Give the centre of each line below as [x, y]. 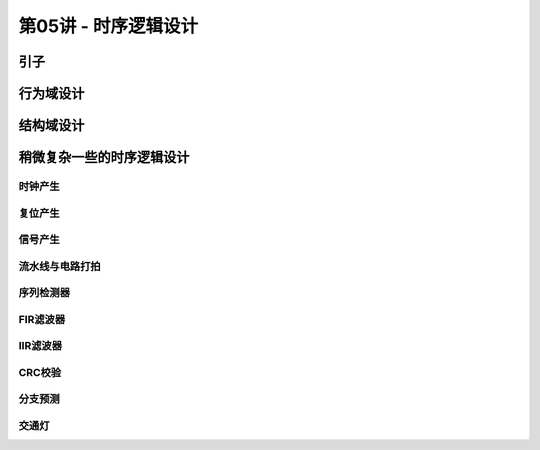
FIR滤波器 [42, 319]
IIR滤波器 [40, 346]
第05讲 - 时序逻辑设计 [108, 26]
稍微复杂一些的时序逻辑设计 [104, 157]
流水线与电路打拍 [59, 266]
